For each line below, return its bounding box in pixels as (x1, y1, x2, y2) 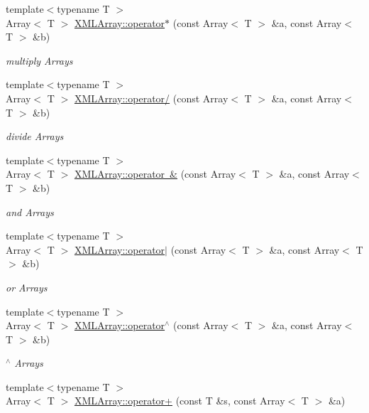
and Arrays (6, 204, 54, 219)
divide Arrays (6, 129, 64, 144)
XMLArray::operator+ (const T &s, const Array (74, 393, 285, 408)
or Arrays (6, 279, 48, 294)
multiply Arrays (6, 53, 73, 68)
